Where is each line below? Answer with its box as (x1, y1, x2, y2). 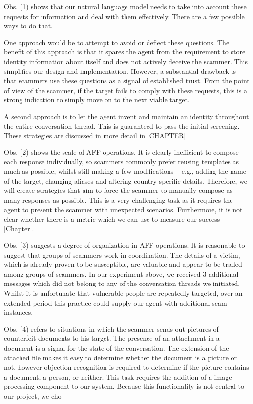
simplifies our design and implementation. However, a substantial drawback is (4, 66, 236, 76)
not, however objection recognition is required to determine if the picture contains (4, 362, 249, 372)
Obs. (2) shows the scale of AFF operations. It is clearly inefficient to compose (4, 146, 239, 157)
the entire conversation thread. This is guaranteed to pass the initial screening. (4, 120, 240, 131)
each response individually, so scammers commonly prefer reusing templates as (4, 156, 239, 166)
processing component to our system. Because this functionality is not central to (4, 381, 244, 391)
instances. (4, 307, 33, 317)
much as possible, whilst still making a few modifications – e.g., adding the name (4, 166, 246, 176)
